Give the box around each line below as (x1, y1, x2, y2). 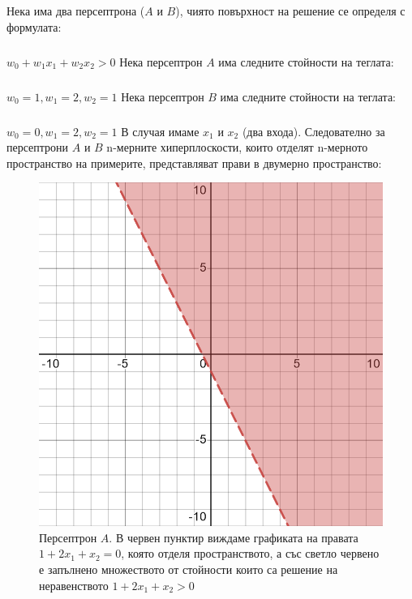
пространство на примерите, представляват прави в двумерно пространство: (6, 154, 382, 171)
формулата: (6, 18, 62, 35)
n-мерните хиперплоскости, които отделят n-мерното (106, 139, 368, 156)
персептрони (6, 139, 69, 156)
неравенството (39, 576, 109, 593)
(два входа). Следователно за (242, 122, 385, 139)
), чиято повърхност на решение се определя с (175, 2, 406, 19)
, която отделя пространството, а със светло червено (121, 545, 380, 562)
